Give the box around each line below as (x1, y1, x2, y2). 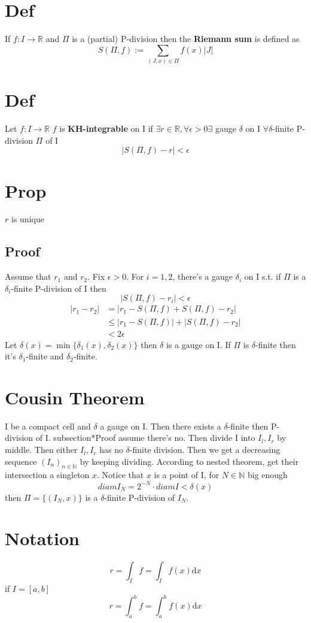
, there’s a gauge (172, 270, 233, 283)
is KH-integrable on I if (59, 122, 153, 135)
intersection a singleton (5, 468, 90, 481)
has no (99, 443, 123, 456)
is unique (11, 213, 44, 225)
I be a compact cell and (5, 419, 91, 432)
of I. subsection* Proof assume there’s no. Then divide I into (35, 431, 255, 444)
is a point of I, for (154, 468, 219, 481)
